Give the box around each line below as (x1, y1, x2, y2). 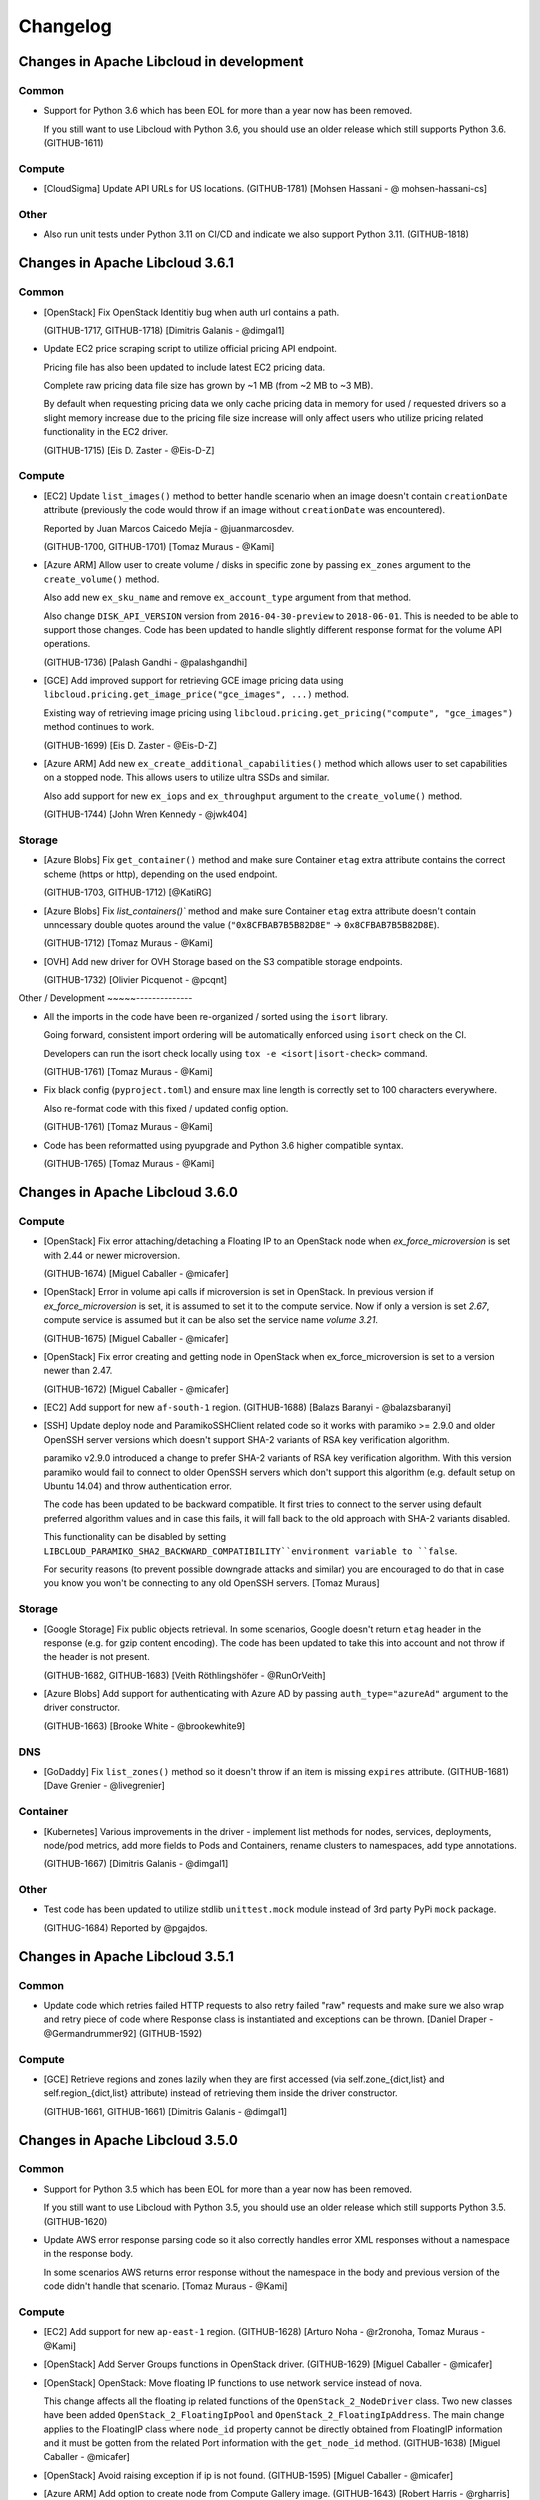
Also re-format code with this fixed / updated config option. (43, 1102, 289, 1114)
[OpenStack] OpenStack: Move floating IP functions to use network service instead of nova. (43, 2376, 423, 2389)
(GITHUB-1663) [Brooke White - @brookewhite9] (43, 1720, 246, 1732)
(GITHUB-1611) (43, 137, 104, 149)
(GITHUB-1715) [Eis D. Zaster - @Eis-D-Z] (43, 444, 215, 456)
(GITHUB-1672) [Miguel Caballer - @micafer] (43, 1383, 229, 1395)
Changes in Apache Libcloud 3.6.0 (18, 1183, 239, 1200)
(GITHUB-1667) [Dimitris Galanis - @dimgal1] (43, 1858, 229, 1870)
